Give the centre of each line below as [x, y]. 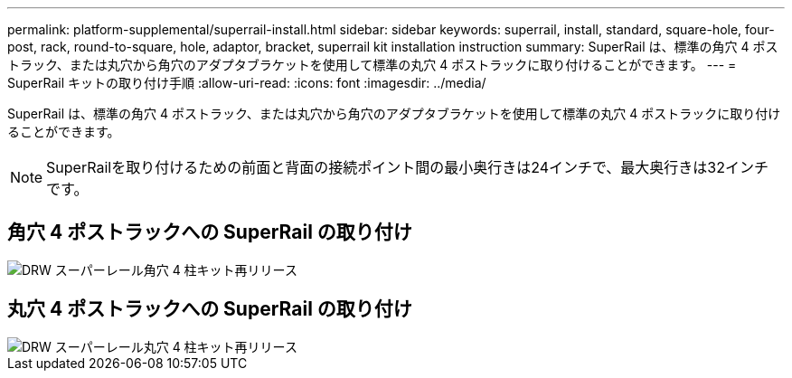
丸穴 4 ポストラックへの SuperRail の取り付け [210, 309]
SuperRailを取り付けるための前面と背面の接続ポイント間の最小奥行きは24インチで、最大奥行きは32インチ [407, 167]
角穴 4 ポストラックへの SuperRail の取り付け [210, 232]
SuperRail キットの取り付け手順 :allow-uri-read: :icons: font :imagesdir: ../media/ [247, 83]
